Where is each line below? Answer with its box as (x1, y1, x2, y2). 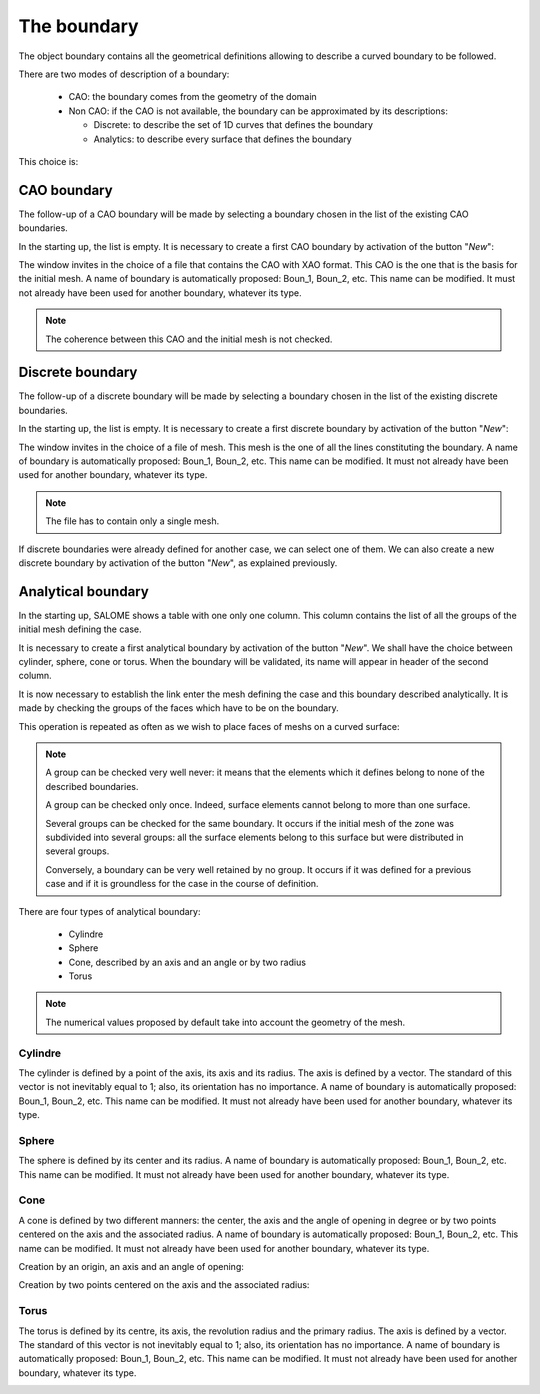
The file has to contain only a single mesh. (45, 515, 220, 527)
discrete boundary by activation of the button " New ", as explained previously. (18, 556, 338, 569)
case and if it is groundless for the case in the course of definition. (45, 878, 319, 890)
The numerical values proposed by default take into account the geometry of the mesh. (45, 1016, 406, 1028)
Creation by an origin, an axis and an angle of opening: (18, 1261, 244, 1272)
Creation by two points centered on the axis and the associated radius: (18, 1279, 310, 1291)
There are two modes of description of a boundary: (18, 68, 230, 80)
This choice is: (18, 155, 79, 167)
